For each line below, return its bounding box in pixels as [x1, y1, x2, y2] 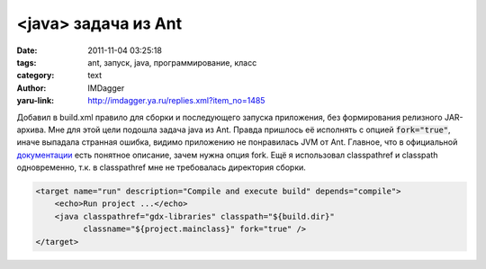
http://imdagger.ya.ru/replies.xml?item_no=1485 [87, 95, 265, 106]
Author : [16, 82, 47, 94]
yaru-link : [16, 95, 54, 106]
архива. [16, 124, 47, 135]
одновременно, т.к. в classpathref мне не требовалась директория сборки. [16, 162, 306, 173]
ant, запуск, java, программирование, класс [87, 57, 257, 67]
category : [16, 70, 55, 81]
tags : [16, 57, 37, 67]
